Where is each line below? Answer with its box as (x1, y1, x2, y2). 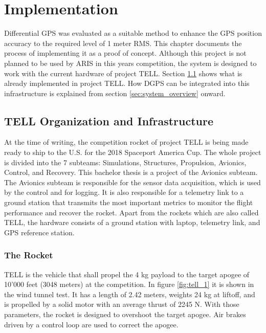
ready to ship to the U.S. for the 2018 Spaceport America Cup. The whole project (4, 147, 261, 158)
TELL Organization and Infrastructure (4, 113, 214, 128)
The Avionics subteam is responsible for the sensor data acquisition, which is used (4, 176, 261, 187)
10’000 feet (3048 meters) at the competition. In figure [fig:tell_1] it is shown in (4, 279, 254, 290)
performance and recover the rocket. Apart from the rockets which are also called (4, 207, 259, 217)
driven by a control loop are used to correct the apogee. (4, 319, 179, 329)
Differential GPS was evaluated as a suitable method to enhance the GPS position (4, 28, 262, 38)
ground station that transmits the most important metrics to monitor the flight (4, 197, 253, 208)
